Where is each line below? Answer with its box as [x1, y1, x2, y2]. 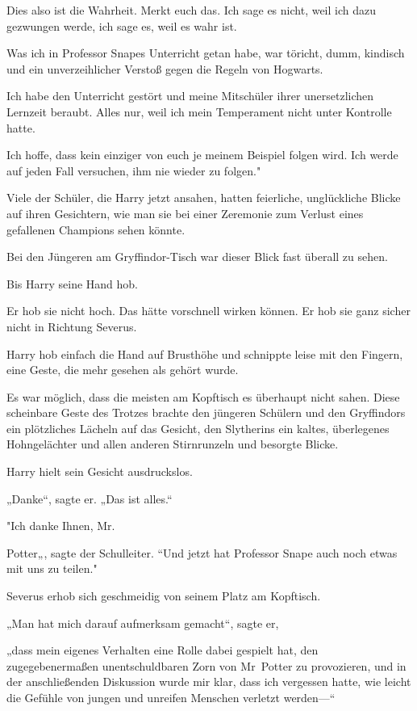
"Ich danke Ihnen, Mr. [6, 517, 115, 534]
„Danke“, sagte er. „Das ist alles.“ [6, 490, 173, 507]
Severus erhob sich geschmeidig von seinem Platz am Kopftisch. [6, 587, 321, 604]
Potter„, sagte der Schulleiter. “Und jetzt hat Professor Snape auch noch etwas [6, 544, 398, 561]
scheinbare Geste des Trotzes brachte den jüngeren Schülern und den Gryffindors [6, 404, 406, 421]
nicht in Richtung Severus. [6, 318, 137, 334]
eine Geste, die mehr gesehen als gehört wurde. [6, 361, 239, 378]
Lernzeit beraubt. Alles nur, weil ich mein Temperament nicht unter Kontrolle [6, 103, 392, 120]
